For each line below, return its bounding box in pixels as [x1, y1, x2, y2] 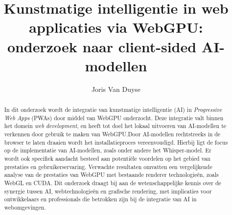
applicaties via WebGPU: [29, 17, 203, 37]
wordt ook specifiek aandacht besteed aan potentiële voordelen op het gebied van [4, 154, 210, 163]
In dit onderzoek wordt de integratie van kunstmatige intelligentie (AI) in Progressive [4, 106, 222, 114]
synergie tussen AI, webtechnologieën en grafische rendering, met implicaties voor [4, 187, 212, 195]
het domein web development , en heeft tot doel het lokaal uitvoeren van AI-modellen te [4, 122, 227, 130]
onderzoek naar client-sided [7, 36, 197, 56]
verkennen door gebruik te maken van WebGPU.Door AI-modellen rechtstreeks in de [4, 130, 221, 138]
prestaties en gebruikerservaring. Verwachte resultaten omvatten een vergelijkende [4, 162, 212, 171]
